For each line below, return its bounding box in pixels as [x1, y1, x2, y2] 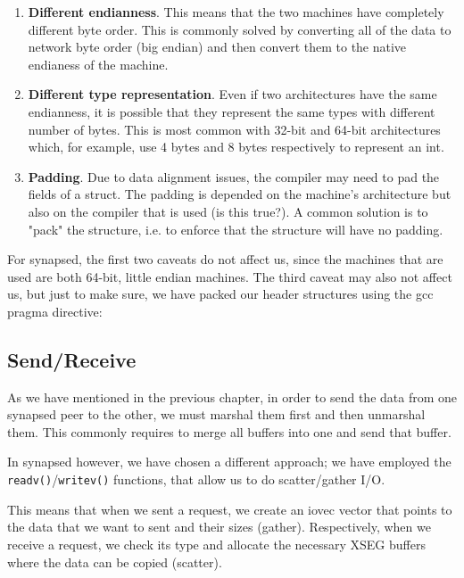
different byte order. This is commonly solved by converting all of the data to [28, 20, 452, 38]
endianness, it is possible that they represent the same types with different [28, 102, 435, 120]
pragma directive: [7, 301, 103, 320]
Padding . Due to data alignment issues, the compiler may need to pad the [28, 167, 440, 186]
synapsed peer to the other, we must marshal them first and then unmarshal [7, 405, 426, 424]
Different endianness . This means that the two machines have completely [28, 3, 444, 21]
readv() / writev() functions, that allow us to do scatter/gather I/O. [7, 470, 385, 489]
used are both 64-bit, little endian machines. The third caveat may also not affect [7, 267, 452, 285]
